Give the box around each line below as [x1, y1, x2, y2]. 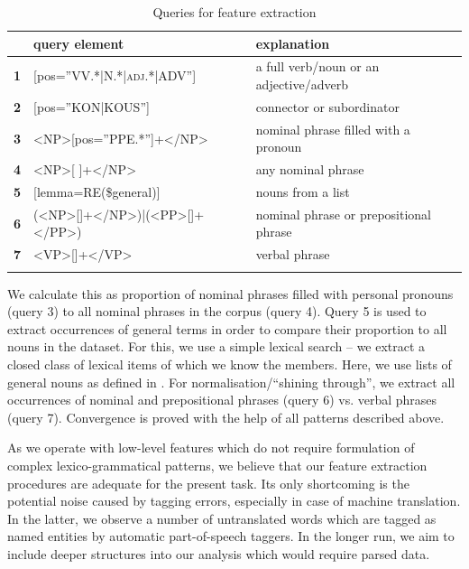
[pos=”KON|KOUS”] [33, 97, 150, 116]
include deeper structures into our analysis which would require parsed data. [7, 544, 430, 563]
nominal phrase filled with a [255, 119, 410, 138]
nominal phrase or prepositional [255, 204, 431, 223]
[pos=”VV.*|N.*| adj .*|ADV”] [33, 66, 197, 85]
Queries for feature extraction [152, 3, 317, 21]
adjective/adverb [255, 75, 348, 94]
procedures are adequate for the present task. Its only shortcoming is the [7, 473, 409, 492]
